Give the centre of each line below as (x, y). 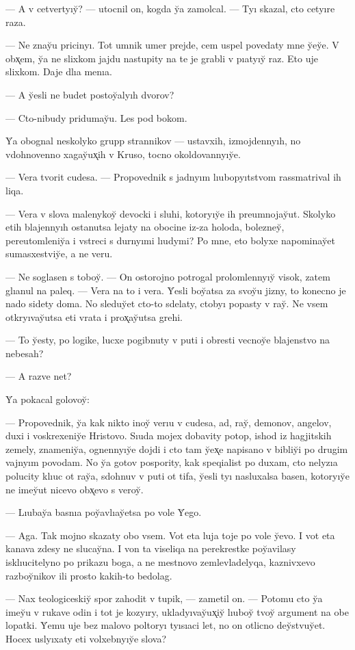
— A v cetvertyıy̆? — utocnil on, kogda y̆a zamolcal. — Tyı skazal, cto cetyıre (170, 8)
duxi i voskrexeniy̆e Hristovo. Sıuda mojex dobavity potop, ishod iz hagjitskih (169, 435)
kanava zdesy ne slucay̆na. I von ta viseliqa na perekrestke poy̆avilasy (151, 548)
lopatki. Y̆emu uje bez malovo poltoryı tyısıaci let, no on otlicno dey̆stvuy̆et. (166, 625)
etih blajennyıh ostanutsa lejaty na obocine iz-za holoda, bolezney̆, (145, 227)
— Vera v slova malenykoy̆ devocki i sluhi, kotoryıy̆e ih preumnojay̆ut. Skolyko (171, 213)
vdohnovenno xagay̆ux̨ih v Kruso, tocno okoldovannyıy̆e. (123, 154)
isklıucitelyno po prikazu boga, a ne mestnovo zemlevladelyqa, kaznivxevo (160, 562)
